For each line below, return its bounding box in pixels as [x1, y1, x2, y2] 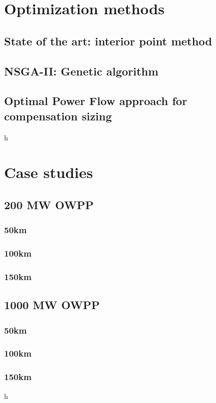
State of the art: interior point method [4, 33, 212, 48]
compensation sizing [4, 108, 112, 123]
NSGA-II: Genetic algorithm [4, 63, 158, 79]
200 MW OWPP [4, 196, 94, 212]
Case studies [4, 162, 93, 183]
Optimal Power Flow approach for [4, 93, 187, 109]
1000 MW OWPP [4, 297, 100, 313]
